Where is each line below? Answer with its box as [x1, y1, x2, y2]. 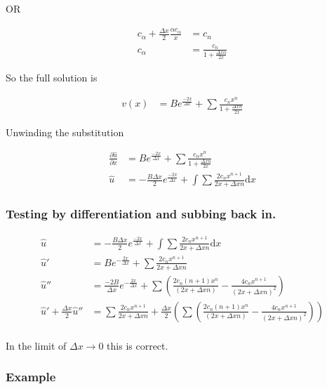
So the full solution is [6, 70, 98, 85]
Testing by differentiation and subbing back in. [6, 205, 276, 223]
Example [6, 368, 56, 385]
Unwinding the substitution [6, 124, 124, 139]
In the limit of [6, 338, 67, 352]
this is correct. [107, 338, 168, 352]
